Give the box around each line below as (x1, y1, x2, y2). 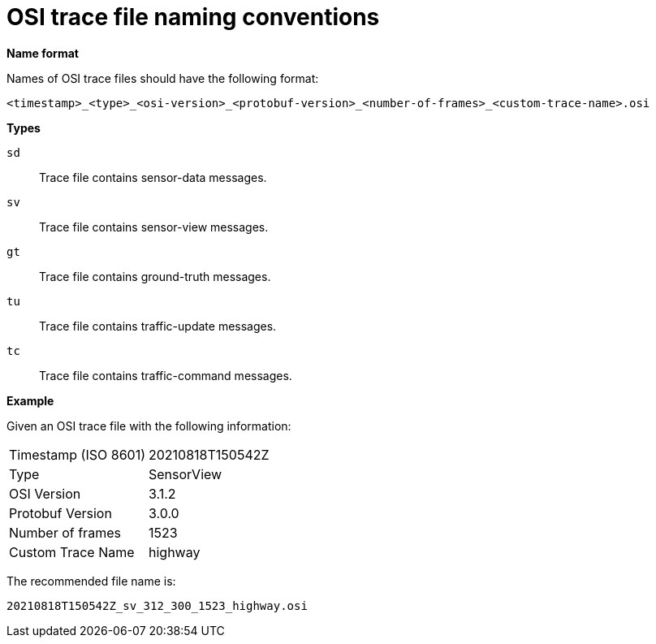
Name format (6, 45, 79, 60)
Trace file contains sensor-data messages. (39, 170, 267, 184)
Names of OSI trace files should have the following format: (6, 71, 319, 85)
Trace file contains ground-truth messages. (39, 269, 271, 283)
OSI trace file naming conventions (6, 3, 380, 31)
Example (6, 393, 54, 408)
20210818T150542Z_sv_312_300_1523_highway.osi (6, 599, 308, 612)
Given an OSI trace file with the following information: (6, 418, 291, 433)
